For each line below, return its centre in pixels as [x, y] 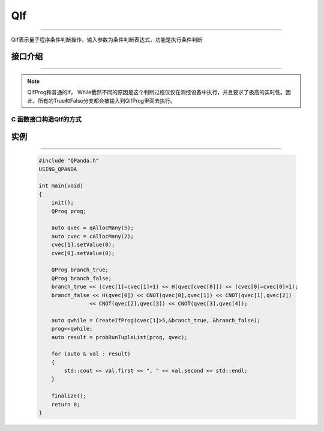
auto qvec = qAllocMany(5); [93, 228]
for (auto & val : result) [91, 354]
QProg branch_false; [82, 278]
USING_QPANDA [58, 169]
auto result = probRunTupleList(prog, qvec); [119, 337]
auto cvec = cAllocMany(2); [93, 236]
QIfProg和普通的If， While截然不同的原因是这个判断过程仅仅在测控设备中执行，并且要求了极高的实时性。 [157, 92]
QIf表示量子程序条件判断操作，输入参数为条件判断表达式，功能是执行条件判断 [107, 40]
